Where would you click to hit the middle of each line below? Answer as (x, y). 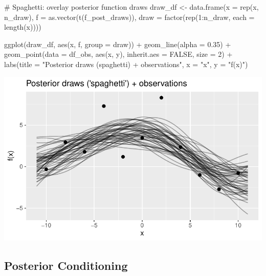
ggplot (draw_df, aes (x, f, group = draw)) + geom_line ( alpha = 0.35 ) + (118, 44)
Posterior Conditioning (66, 266)
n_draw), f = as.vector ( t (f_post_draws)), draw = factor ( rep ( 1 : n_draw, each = (129, 17)
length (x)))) (23, 27)
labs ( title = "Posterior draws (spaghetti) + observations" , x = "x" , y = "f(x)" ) (126, 64)
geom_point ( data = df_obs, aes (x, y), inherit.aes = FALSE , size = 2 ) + (118, 54)
